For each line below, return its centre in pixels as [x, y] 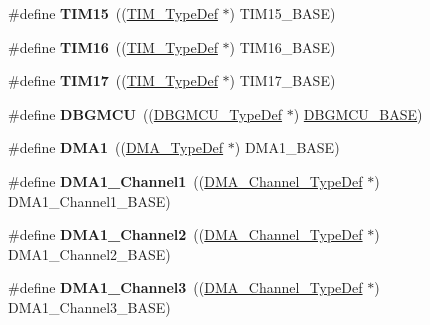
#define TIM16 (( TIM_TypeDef [113, 46]
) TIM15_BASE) [282, 13]
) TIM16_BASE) [282, 46]
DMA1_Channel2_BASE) [89, 253]
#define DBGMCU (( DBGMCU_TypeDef [145, 113]
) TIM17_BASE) [282, 80]
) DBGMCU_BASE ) [358, 113]
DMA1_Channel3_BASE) [89, 306]
